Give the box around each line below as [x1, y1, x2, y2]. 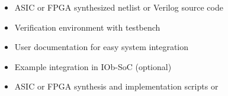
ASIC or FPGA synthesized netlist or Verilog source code [14, 1, 223, 13]
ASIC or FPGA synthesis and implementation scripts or [14, 80, 219, 92]
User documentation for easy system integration [14, 41, 189, 53]
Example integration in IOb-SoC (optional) [14, 60, 172, 72]
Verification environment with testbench [14, 21, 160, 33]
